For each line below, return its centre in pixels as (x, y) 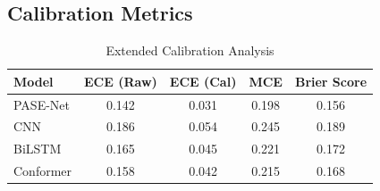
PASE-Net (42, 104)
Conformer (43, 171)
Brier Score (331, 81)
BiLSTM (38, 149)
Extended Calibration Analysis (190, 50)
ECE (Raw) (121, 81)
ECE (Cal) (203, 81)
